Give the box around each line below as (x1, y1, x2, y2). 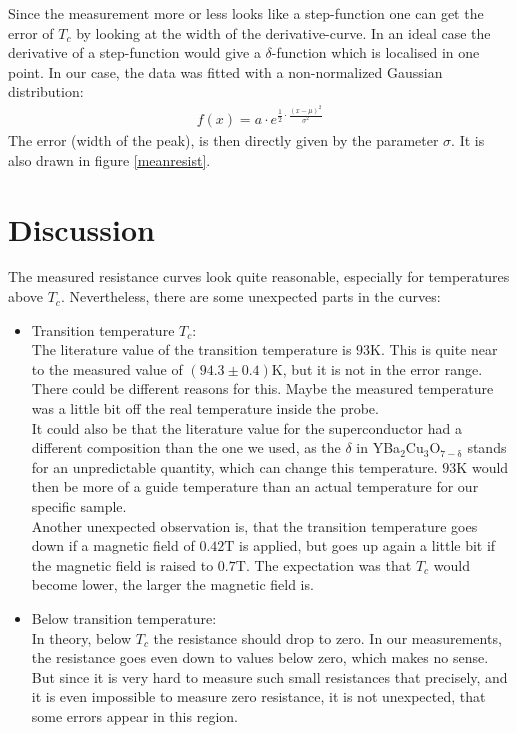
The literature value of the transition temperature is (31, 339, 352, 360)
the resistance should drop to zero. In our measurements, (153, 627, 502, 648)
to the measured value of (31, 358, 183, 379)
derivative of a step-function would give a (8, 42, 261, 63)
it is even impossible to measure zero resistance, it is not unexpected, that (31, 686, 486, 707)
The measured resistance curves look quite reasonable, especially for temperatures (8, 266, 510, 287)
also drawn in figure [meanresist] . (8, 149, 211, 170)
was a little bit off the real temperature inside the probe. (31, 398, 379, 419)
